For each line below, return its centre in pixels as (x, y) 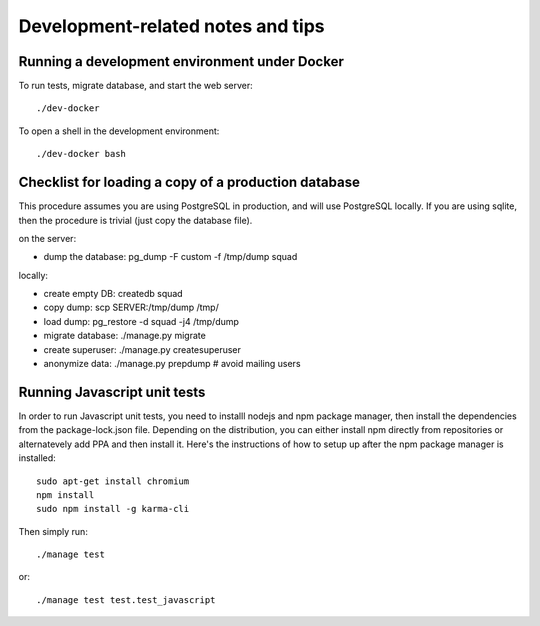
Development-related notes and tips (171, 26)
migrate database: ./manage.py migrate (125, 336)
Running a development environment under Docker (181, 61)
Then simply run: (53, 531)
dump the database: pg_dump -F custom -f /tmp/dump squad (170, 257)
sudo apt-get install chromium (113, 481)
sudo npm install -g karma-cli (113, 509)
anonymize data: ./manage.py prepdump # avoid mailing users (172, 364)
